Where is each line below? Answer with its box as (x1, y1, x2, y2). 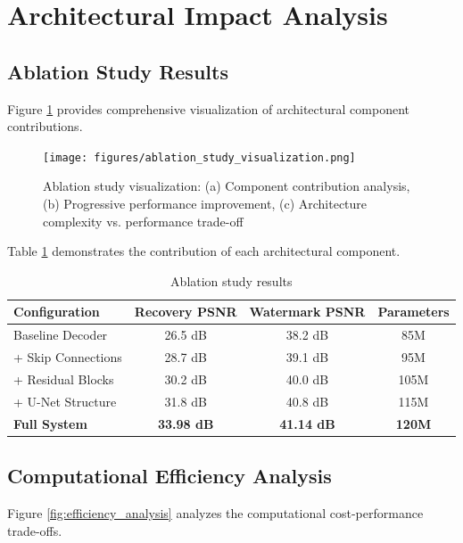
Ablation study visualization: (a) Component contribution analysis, (43, 177, 410, 195)
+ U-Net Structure (13, 391, 117, 410)
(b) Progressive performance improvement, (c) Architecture (43, 194, 368, 213)
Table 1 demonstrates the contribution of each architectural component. (7, 242, 401, 260)
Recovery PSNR (134, 302, 237, 321)
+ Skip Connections (13, 348, 122, 366)
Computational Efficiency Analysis (7, 462, 332, 490)
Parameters (377, 302, 450, 321)
